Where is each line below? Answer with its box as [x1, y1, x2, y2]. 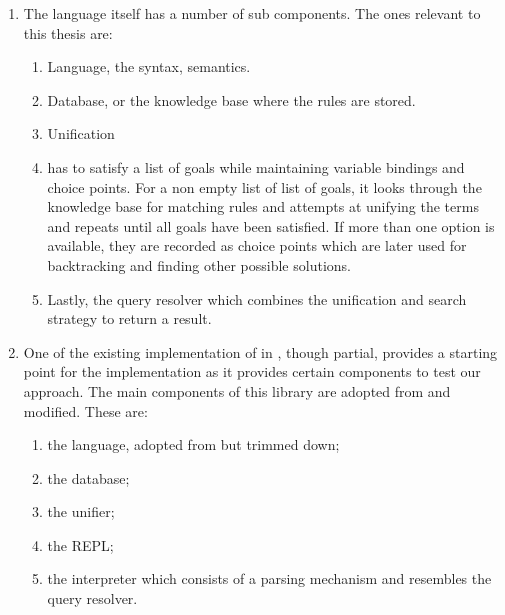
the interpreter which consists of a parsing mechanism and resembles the [47, 568, 492, 589]
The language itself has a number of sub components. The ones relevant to [23, 3, 481, 23]
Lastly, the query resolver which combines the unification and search [47, 288, 467, 309]
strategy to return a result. [47, 308, 212, 329]
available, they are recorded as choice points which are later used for [47, 235, 467, 256]
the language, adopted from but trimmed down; [47, 434, 340, 455]
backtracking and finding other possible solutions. [47, 254, 351, 275]
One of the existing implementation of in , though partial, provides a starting [23, 341, 498, 362]
